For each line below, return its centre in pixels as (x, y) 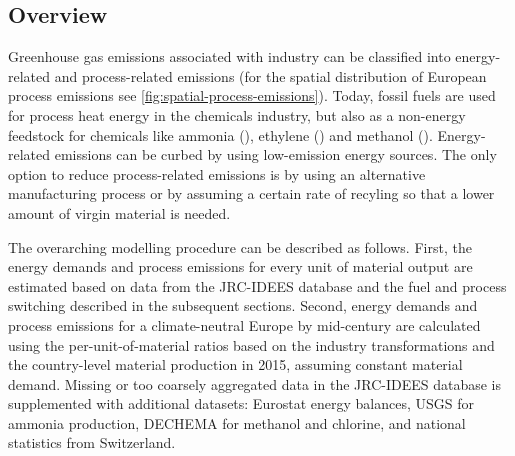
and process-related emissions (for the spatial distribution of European (270, 75)
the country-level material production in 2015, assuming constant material (235, 364)
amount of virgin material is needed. (119, 212)
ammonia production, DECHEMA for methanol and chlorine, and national (237, 422)
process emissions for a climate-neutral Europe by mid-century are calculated (244, 324)
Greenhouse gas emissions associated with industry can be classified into (229, 56)
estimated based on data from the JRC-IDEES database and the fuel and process (257, 285)
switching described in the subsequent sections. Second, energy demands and (243, 305)
